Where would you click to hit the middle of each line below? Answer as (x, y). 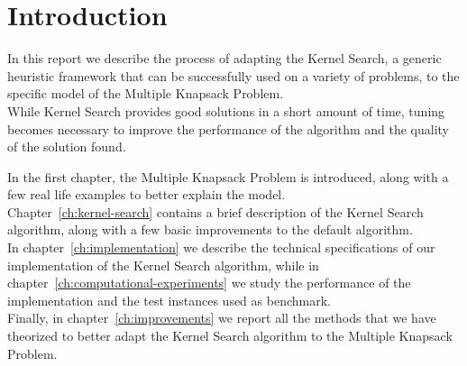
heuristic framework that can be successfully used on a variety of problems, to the (233, 75)
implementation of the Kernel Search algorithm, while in (163, 265)
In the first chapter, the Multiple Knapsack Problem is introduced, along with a (228, 176)
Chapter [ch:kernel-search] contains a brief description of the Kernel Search (215, 211)
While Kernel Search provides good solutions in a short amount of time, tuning (226, 110)
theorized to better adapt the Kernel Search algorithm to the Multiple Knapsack (230, 336)
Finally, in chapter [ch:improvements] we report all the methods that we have (222, 318)
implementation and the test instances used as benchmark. (169, 300)
